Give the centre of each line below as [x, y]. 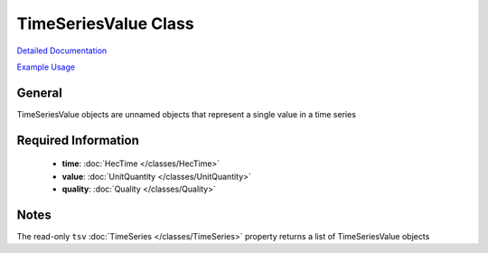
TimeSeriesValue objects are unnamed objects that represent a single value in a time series [187, 114]
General [40, 93]
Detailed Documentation [62, 51]
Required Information [78, 140]
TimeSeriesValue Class [105, 23]
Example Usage [46, 67]
